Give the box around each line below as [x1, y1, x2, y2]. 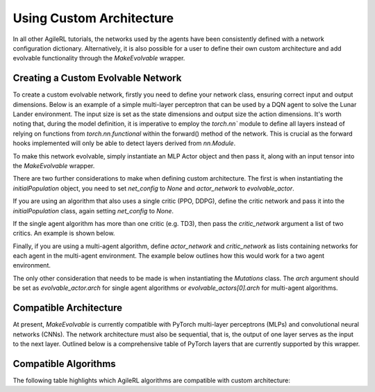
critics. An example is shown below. [12, 229, 115, 238]
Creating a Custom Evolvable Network [12, 72, 182, 84]
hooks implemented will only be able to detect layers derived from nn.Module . [12, 139, 236, 147]
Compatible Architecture [12, 302, 123, 314]
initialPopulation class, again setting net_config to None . [12, 206, 174, 215]
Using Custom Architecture [12, 10, 174, 26]
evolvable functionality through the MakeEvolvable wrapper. [12, 54, 185, 63]
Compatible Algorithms [12, 358, 116, 370]
